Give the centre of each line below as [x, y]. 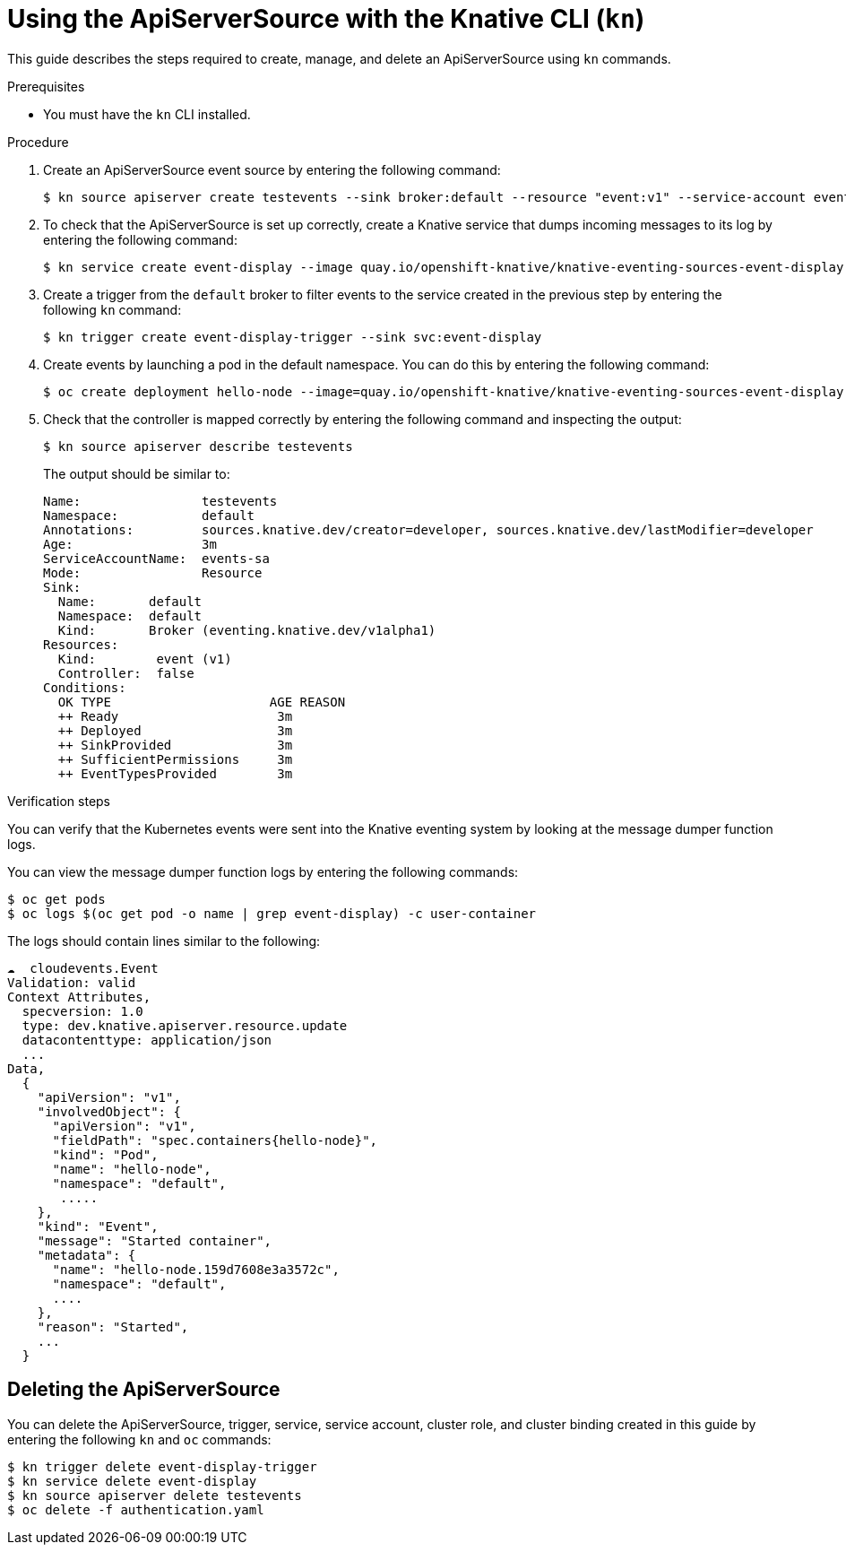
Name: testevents [160, 501]
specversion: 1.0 [82, 1011]
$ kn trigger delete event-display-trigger [162, 1466]
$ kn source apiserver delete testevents [155, 1495]
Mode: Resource [153, 572]
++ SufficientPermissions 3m [175, 759]
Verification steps [59, 801]
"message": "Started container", [155, 1240]
